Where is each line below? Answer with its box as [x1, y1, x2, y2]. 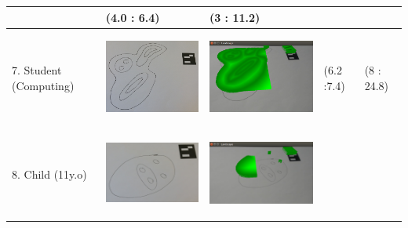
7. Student [12, 62, 62, 78]
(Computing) [12, 77, 75, 93]
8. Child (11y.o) [12, 165, 87, 182]
